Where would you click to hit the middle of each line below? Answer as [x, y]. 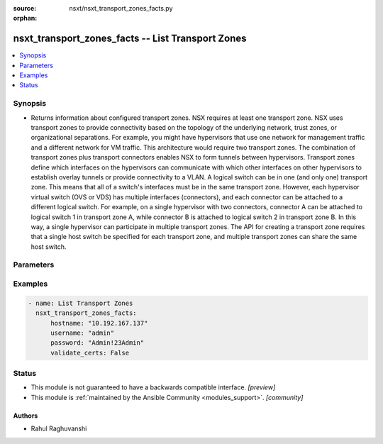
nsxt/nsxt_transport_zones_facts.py [121, 8]
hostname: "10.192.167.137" [99, 323]
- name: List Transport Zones [81, 303]
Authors [26, 416]
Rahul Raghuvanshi [59, 428]
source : [25, 8]
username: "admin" [83, 333]
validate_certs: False [90, 353]
